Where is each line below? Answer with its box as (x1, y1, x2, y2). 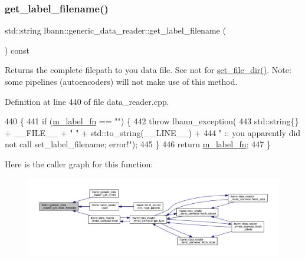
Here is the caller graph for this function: (5, 157, 153, 170)
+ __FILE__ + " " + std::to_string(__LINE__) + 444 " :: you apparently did (5, 126, 301, 138)
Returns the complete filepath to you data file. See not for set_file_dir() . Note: (5, 64, 291, 76)
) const (5, 44, 30, 56)
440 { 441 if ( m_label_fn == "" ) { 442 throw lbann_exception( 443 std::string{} (5, 115, 299, 127)
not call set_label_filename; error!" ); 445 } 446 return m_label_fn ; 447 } (5, 138, 271, 150)
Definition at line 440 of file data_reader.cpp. (5, 95, 169, 107)
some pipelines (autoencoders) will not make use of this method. (5, 75, 238, 87)
